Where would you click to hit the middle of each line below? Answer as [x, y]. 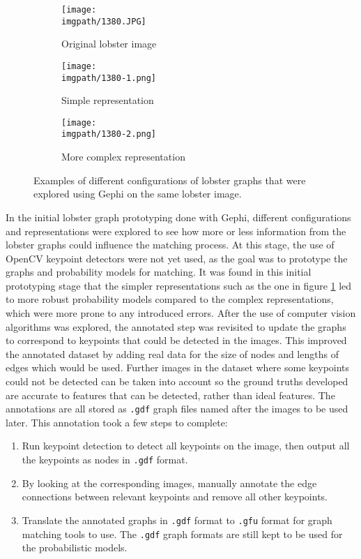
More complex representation [123, 157]
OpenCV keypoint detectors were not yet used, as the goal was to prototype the [177, 258]
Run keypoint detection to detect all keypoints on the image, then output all [186, 446]
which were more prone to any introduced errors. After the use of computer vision [181, 313]
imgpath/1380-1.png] [109, 78]
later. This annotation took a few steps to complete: [117, 422]
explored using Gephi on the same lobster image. [138, 194]
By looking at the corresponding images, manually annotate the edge [169, 483]
